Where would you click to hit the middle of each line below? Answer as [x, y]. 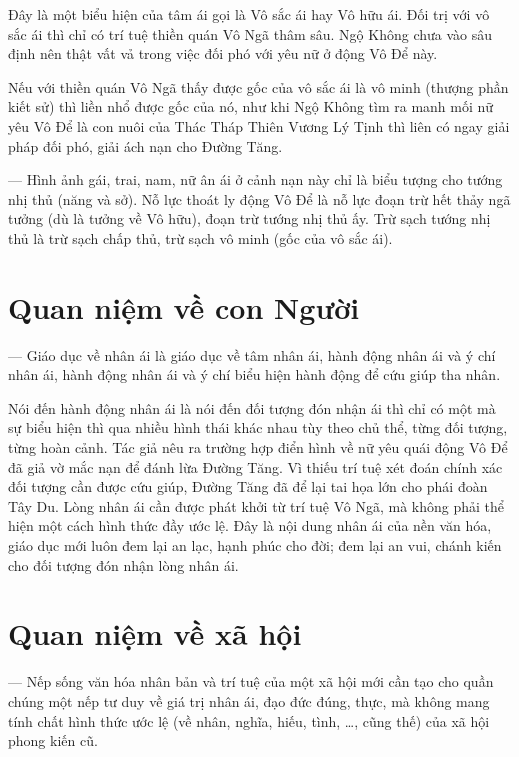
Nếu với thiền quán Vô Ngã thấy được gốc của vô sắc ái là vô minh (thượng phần [258, 86]
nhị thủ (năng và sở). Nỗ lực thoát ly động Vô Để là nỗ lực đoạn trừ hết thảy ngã [259, 198]
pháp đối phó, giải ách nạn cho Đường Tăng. [145, 145]
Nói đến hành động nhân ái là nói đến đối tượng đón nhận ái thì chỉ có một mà [252, 407]
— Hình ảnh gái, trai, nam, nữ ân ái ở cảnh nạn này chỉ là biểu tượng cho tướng [255, 179]
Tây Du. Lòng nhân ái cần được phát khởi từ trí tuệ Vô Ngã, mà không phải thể [256, 505]
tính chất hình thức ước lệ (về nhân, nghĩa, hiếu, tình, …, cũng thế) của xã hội [249, 720]
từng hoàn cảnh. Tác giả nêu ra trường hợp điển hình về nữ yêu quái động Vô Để [258, 447]
